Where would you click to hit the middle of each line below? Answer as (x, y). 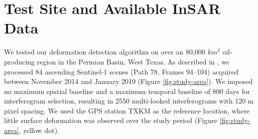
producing (20, 61)
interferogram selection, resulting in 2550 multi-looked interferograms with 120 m (129, 101)
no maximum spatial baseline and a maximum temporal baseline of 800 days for (127, 91)
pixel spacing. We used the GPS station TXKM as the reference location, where (127, 110)
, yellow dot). (39, 130)
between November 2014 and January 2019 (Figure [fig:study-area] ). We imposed (128, 81)
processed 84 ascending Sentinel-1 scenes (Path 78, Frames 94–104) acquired (121, 71)
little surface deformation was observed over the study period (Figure (111, 120)
